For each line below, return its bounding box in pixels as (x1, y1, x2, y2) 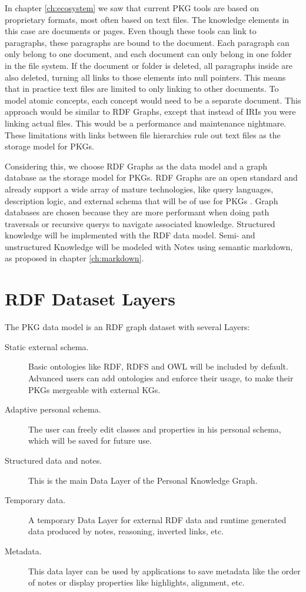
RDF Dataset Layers (5, 287, 176, 311)
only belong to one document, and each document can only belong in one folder (5, 48, 292, 60)
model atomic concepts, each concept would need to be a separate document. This (5, 94, 301, 106)
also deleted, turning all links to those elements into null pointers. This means (5, 71, 286, 83)
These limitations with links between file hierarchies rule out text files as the (5, 128, 281, 141)
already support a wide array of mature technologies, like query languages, (5, 182, 274, 195)
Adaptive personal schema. (5, 403, 101, 415)
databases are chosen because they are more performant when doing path (5, 206, 270, 218)
